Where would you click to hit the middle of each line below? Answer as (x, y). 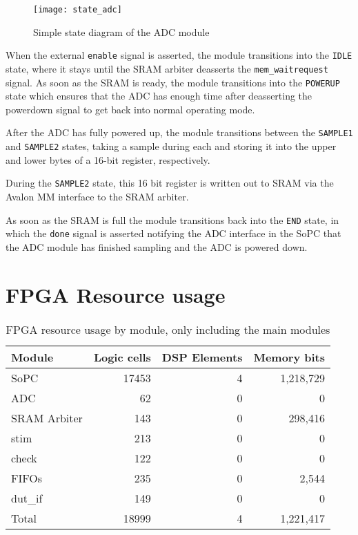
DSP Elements (202, 357)
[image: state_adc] (78, 10)
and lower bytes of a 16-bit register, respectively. (108, 159)
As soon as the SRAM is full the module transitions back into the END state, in (172, 219)
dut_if (27, 498)
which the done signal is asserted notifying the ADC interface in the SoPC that (173, 233)
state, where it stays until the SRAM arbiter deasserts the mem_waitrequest (167, 68)
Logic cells (122, 357)
